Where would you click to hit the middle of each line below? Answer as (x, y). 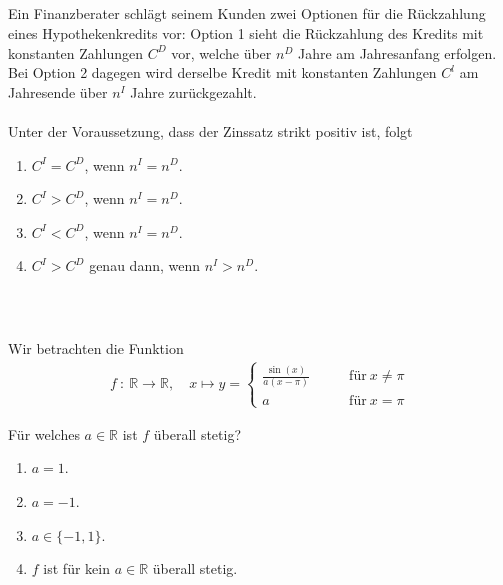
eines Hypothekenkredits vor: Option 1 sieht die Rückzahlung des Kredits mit (246, 32)
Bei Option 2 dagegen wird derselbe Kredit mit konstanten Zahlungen (222, 72)
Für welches (44, 433)
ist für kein (76, 568)
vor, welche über (221, 52)
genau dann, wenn (144, 265)
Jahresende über (58, 91)
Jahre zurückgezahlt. (193, 91)
